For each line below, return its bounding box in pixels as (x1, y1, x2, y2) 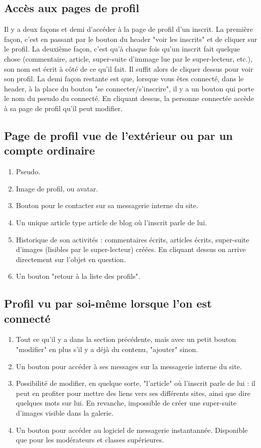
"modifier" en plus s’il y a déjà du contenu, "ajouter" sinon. (16, 344, 198, 355)
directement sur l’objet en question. (16, 254, 126, 264)
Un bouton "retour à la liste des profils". (16, 271, 140, 281)
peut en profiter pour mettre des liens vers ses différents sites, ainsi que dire (16, 387, 250, 398)
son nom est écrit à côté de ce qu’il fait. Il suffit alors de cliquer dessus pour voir (4, 63, 253, 74)
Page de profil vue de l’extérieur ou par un (4, 127, 233, 143)
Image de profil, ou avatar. (16, 183, 98, 193)
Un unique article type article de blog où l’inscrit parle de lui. (16, 217, 207, 227)
